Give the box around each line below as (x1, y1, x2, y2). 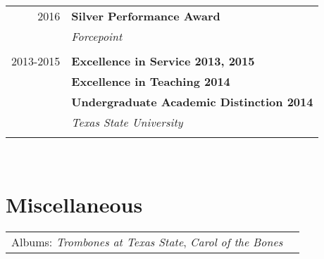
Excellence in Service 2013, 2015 (71, 53, 255, 69)
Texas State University (71, 114, 183, 130)
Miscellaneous (6, 189, 143, 218)
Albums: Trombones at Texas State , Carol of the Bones (11, 233, 283, 250)
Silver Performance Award (71, 8, 220, 24)
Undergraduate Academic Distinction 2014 (71, 94, 313, 110)
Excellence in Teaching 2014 (71, 73, 230, 89)
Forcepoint (71, 28, 123, 44)
